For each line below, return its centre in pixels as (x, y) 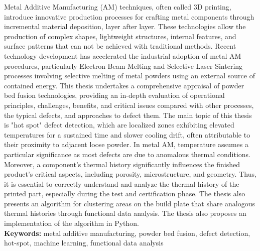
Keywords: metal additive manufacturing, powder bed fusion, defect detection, (127, 233)
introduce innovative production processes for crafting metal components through (129, 16)
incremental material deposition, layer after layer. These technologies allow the (125, 26)
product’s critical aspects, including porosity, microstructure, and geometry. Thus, (130, 174)
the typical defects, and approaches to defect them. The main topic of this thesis (128, 115)
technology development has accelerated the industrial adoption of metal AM (123, 55)
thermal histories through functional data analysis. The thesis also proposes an (125, 213)
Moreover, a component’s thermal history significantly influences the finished (122, 164)
